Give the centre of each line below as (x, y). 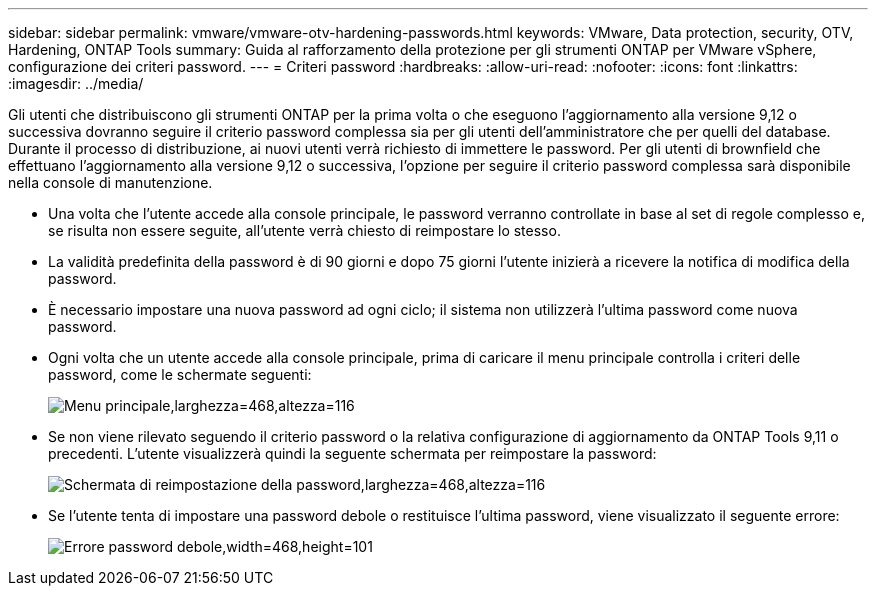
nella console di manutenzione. (110, 182)
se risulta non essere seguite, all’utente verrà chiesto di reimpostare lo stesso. (304, 230)
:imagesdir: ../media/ (76, 83)
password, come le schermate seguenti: (180, 374)
